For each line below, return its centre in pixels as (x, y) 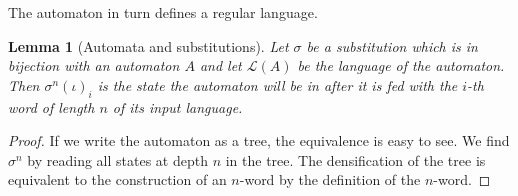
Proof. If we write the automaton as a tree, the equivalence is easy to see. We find (259, 140)
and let (220, 65)
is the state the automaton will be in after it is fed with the (277, 84)
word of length (51, 106)
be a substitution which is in (392, 45)
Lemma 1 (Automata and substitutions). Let (148, 45)
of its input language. (177, 106)
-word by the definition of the (330, 179)
